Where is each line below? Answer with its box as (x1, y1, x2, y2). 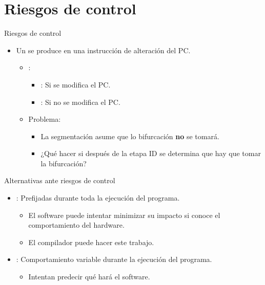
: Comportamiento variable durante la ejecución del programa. (16, 254, 212, 265)
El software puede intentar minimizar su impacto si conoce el (28, 209, 220, 220)
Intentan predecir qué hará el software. (28, 271, 150, 282)
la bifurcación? (40, 158, 87, 168)
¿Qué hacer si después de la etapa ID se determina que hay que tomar (40, 148, 261, 159)
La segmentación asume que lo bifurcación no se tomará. (40, 130, 219, 141)
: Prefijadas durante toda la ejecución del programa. (16, 192, 180, 203)
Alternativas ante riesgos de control (4, 175, 115, 186)
